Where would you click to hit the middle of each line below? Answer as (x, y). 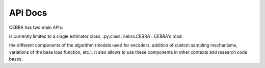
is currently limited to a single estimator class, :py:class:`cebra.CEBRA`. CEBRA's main (96, 36)
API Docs (28, 13)
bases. (16, 59)
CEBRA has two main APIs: (36, 27)
